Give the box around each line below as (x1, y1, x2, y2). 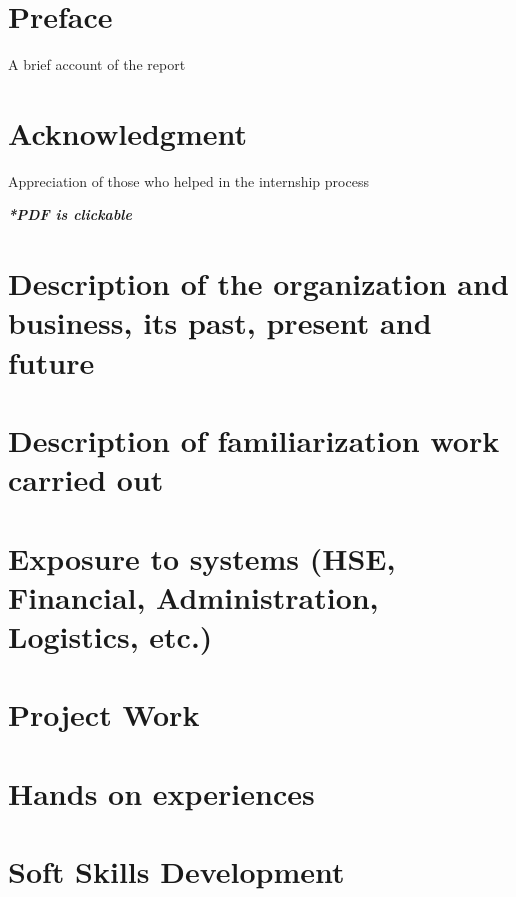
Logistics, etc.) (8, 615, 213, 656)
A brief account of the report (8, 54, 186, 75)
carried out (8, 459, 164, 500)
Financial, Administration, (8, 576, 379, 617)
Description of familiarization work (8, 419, 500, 460)
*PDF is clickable (8, 204, 132, 225)
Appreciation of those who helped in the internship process (8, 170, 369, 191)
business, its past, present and (8, 302, 432, 343)
